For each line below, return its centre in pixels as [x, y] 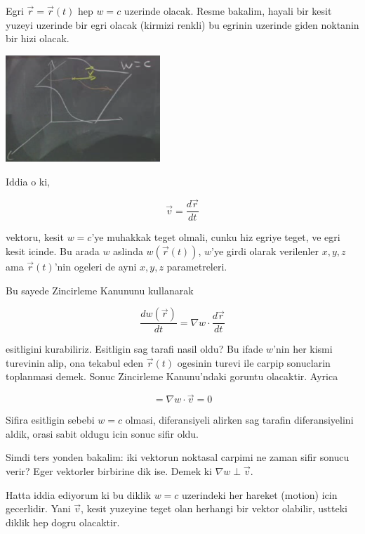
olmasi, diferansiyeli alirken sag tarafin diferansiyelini [239, 420]
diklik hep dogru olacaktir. [63, 522]
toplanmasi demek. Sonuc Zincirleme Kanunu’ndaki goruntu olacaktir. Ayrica [172, 376]
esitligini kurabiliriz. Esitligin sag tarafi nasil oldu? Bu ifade [134, 349]
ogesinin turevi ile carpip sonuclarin [254, 362]
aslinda [128, 251]
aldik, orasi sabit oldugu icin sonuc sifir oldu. [102, 433]
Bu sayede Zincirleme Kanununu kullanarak [100, 290]
